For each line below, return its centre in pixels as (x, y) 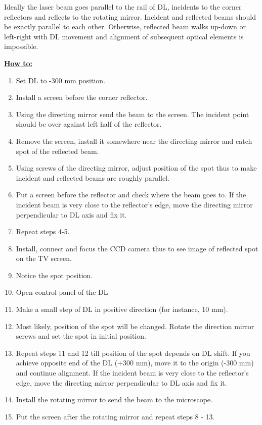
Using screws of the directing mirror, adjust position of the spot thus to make (136, 168)
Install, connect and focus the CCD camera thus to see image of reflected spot (137, 248)
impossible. (21, 46)
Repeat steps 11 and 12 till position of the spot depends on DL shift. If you (133, 353)
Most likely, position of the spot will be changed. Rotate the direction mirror (135, 326)
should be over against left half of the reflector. (89, 124)
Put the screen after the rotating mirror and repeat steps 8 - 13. (115, 416)
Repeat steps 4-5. (43, 231)
